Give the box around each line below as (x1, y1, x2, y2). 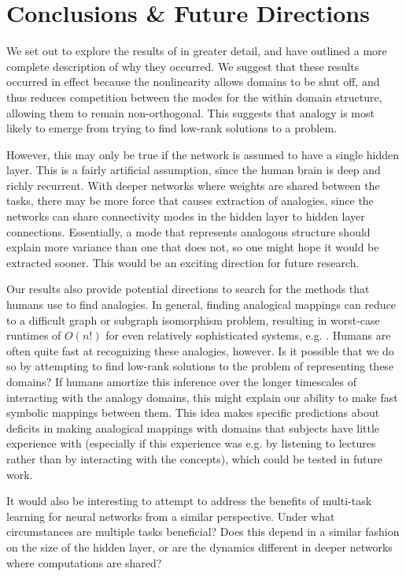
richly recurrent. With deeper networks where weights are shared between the (6, 177, 380, 193)
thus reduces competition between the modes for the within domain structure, (6, 88, 382, 105)
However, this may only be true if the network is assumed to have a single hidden (6, 146, 400, 162)
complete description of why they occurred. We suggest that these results (6, 58, 360, 74)
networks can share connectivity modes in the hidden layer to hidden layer (6, 208, 365, 225)
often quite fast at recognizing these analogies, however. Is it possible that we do (6, 342, 394, 359)
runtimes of (6, 327, 61, 344)
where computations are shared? (6, 554, 162, 570)
